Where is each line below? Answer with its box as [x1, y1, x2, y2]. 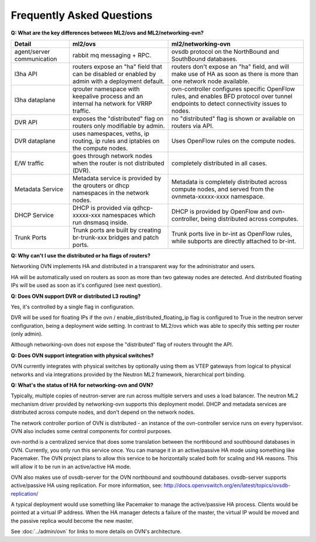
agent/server [14, 47, 50, 56]
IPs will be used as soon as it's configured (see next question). [11, 282, 162, 289]
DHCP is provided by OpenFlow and [171, 207, 270, 215]
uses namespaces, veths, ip [72, 129, 149, 138]
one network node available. [171, 77, 250, 85]
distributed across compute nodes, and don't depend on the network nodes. [11, 409, 195, 416]
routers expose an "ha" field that [72, 62, 162, 70]
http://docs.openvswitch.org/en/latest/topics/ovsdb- [163, 482, 291, 489]
